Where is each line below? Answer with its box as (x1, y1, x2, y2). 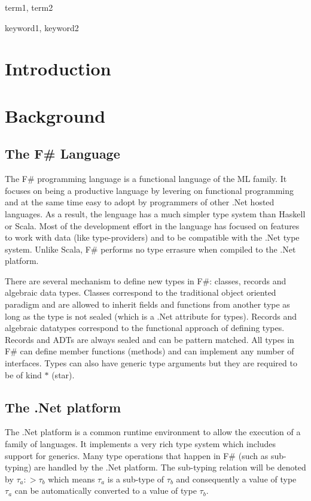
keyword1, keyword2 (5, 21, 79, 34)
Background (5, 103, 106, 127)
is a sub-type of (107, 472, 164, 485)
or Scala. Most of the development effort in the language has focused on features (5, 219, 300, 232)
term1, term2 (5, 1, 53, 13)
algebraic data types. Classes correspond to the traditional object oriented (5, 286, 276, 299)
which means (48, 472, 95, 485)
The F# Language (5, 144, 120, 163)
